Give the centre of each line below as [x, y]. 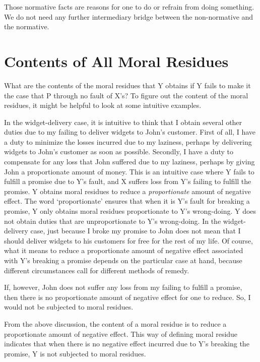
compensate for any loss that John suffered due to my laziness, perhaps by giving [129, 162]
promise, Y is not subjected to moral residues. [75, 353]
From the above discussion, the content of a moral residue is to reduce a [115, 323]
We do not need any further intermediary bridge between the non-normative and [129, 16]
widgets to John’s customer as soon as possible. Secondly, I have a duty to [119, 152]
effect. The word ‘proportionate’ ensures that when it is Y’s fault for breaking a [127, 201]
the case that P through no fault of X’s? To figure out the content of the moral [126, 95]
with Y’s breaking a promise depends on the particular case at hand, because [123, 260]
